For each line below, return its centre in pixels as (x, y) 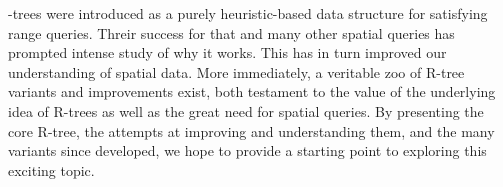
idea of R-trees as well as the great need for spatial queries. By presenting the (246, 110)
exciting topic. (51, 169)
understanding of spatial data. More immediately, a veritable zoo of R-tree (236, 71)
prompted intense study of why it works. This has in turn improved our (227, 52)
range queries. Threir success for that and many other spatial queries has (231, 32)
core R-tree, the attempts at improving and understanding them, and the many (251, 130)
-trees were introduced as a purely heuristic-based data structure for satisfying (248, 13)
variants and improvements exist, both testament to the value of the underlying (252, 91)
